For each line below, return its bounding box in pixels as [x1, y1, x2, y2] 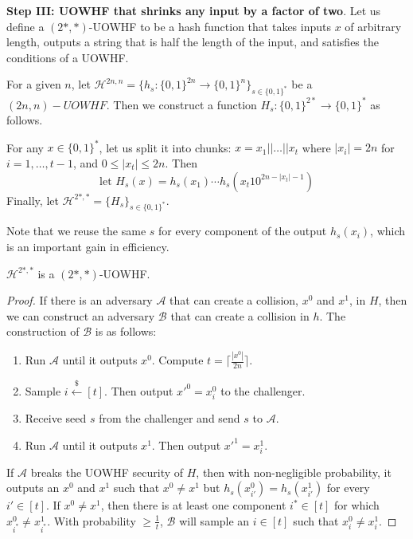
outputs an [6, 479, 60, 496]
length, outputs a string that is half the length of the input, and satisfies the [6, 33, 379, 50]
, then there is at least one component [100, 497, 286, 513]
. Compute [151, 352, 204, 368]
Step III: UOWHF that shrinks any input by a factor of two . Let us [6, 2, 381, 18]
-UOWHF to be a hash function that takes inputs [88, 18, 331, 34]
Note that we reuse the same [6, 222, 146, 239]
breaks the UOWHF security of [30, 463, 184, 480]
